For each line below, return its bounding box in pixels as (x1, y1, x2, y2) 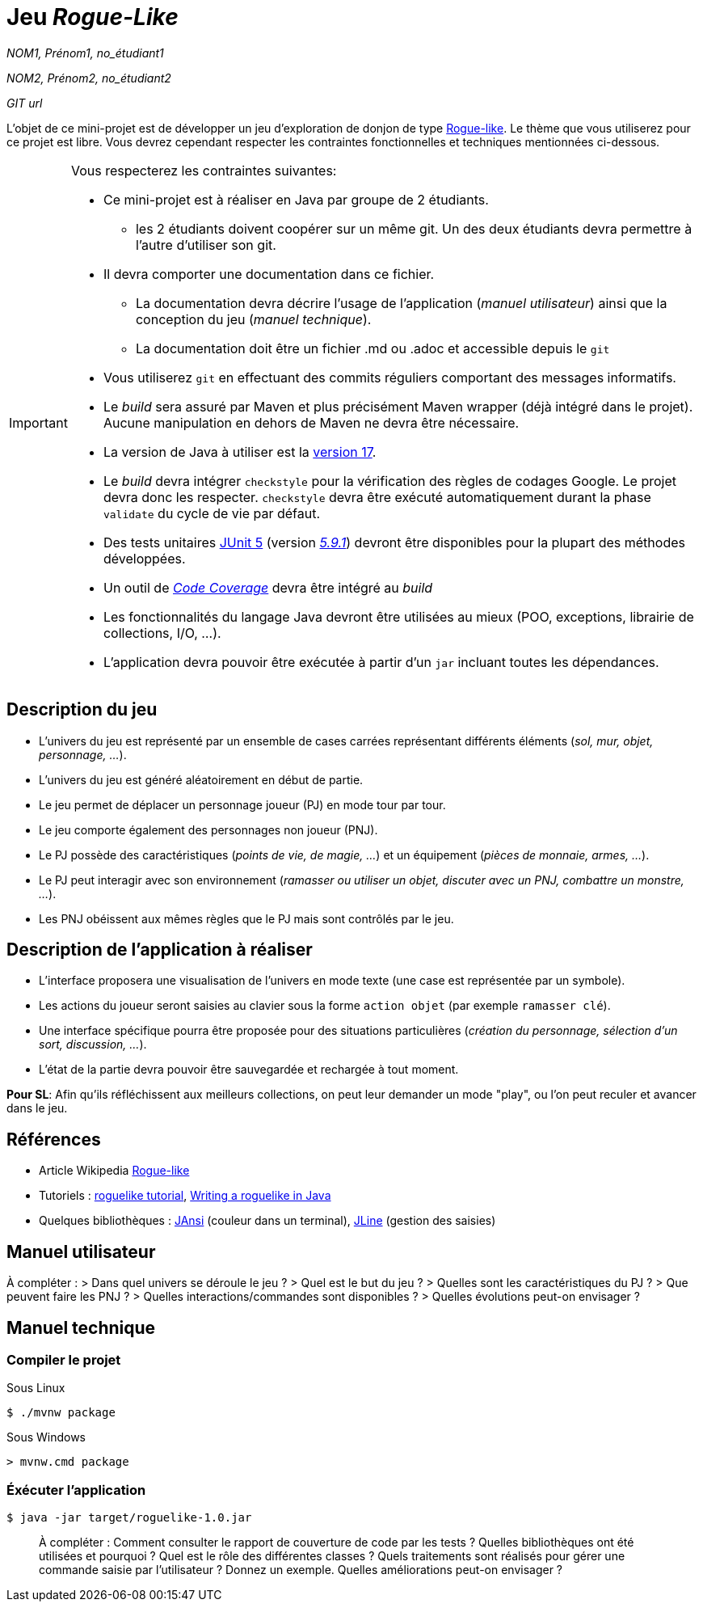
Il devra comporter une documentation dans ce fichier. (103, 265, 435, 282)
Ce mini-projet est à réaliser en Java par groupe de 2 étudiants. (103, 191, 489, 208)
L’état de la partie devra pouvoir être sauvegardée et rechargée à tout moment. (39, 1062, 459, 1077)
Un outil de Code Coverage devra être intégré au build (103, 579, 433, 596)
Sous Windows (6, 1430, 86, 1445)
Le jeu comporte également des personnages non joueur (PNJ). (39, 822, 378, 837)
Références (6, 1129, 101, 1150)
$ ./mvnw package (6, 1406, 116, 1420)
